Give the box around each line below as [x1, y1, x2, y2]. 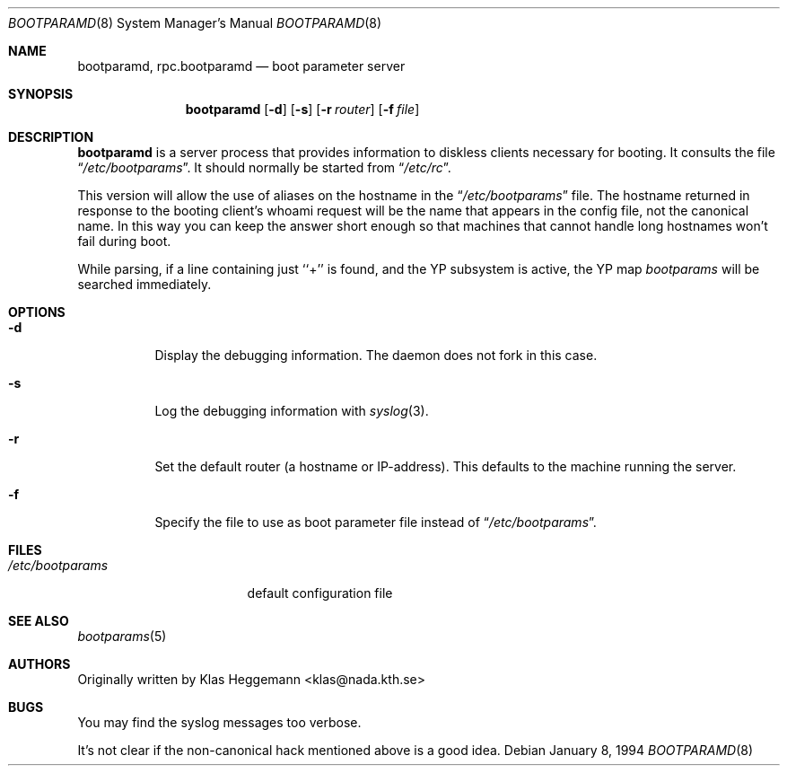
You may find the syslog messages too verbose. [77, 715, 362, 730]
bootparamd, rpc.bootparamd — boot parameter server [77, 58, 406, 74]
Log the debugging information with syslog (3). [154, 403, 429, 418]
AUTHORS [8, 656, 71, 672]
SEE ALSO [8, 613, 69, 628]
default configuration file [247, 585, 393, 601]
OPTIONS [8, 304, 66, 320]
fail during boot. [77, 233, 171, 249]
